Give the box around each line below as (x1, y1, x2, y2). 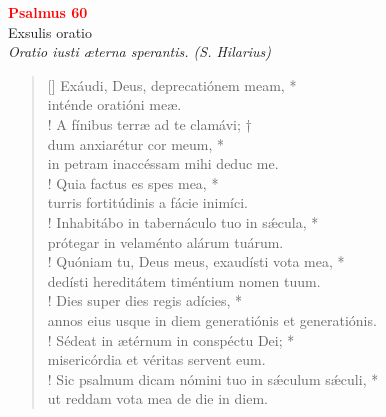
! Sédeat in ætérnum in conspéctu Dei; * (47, 329, 295, 350)
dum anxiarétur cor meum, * (47, 133, 225, 154)
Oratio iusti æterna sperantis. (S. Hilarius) (8, 41, 272, 62)
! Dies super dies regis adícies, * (47, 290, 243, 311)
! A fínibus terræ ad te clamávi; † (47, 113, 252, 134)
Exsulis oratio (8, 21, 93, 42)
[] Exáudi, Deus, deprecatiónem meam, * (47, 74, 297, 95)
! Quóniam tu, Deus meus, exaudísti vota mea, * (47, 251, 345, 272)
